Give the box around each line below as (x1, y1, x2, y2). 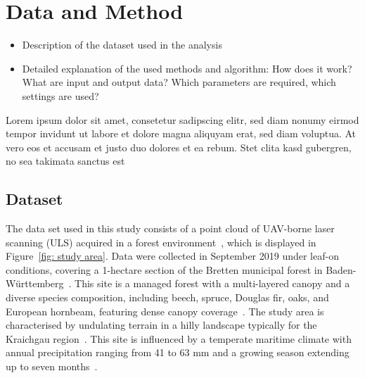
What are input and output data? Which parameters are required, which (22, 75, 336, 89)
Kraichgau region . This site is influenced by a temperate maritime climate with (6, 331, 352, 346)
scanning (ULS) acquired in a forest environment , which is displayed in (6, 234, 316, 249)
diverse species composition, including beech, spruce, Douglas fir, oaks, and (6, 290, 329, 305)
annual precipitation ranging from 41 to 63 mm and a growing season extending (6, 345, 350, 360)
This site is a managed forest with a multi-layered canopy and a (75, 276, 350, 291)
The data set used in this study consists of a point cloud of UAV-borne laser (6, 221, 335, 236)
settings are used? (22, 88, 99, 103)
